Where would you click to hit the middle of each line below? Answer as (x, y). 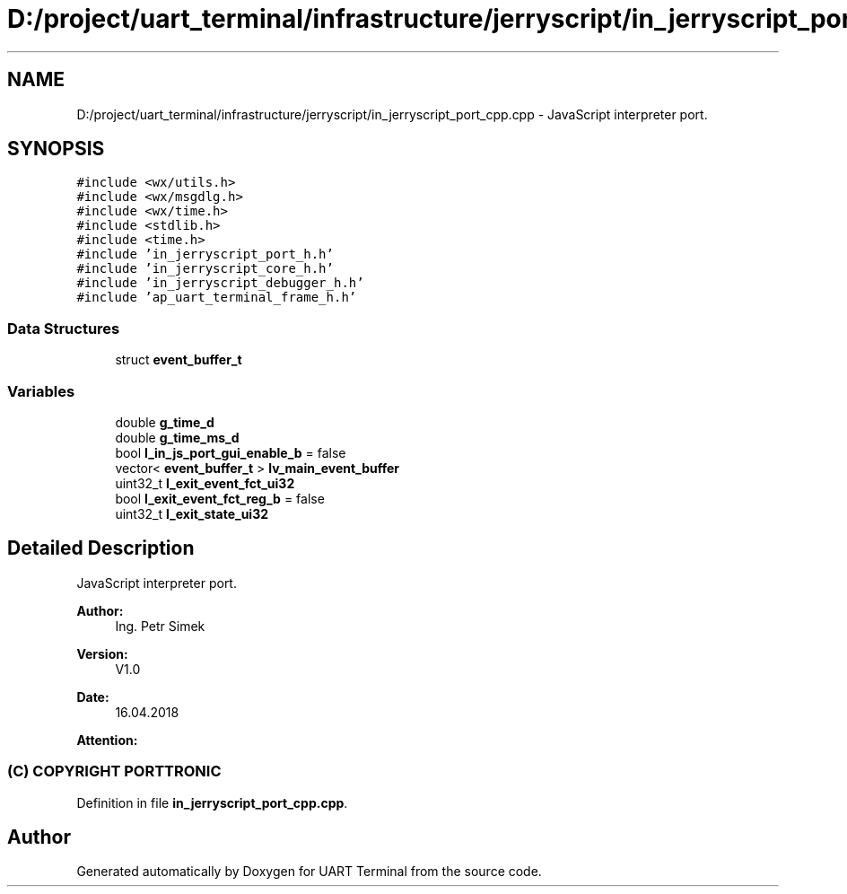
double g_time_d (165, 422)
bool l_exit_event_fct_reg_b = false (220, 498)
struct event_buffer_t (179, 360)
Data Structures (64, 328)
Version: (102, 653)
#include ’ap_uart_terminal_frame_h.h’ (217, 298)
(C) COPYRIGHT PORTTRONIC (114, 771)
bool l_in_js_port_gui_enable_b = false (231, 452)
